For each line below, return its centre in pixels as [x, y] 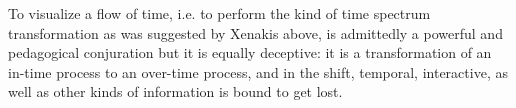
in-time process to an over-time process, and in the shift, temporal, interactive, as [258, 71]
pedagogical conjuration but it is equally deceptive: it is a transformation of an [250, 52]
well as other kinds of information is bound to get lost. [175, 91]
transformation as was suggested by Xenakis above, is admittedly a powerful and [255, 32]
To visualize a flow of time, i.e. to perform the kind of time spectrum [219, 13]
